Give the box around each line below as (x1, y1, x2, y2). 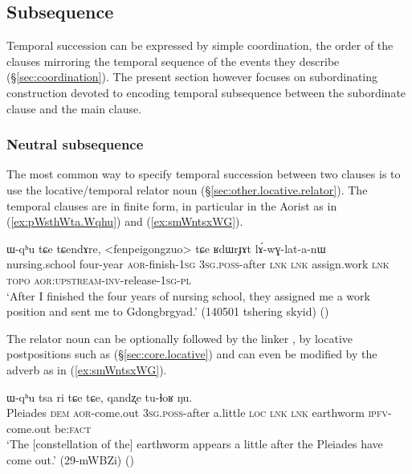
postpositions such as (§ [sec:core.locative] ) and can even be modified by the (6, 345, 377, 362)
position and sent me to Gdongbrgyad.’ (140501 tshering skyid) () (6, 303, 329, 320)
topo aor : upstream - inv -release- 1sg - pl (6, 271, 191, 288)
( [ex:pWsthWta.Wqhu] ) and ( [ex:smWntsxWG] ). (6, 213, 243, 230)
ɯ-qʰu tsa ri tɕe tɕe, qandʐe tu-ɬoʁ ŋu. (6, 388, 193, 405)
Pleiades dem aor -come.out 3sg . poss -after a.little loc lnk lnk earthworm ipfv (6, 404, 388, 421)
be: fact (54, 419, 92, 436)
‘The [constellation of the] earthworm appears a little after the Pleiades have (6, 435, 383, 452)
